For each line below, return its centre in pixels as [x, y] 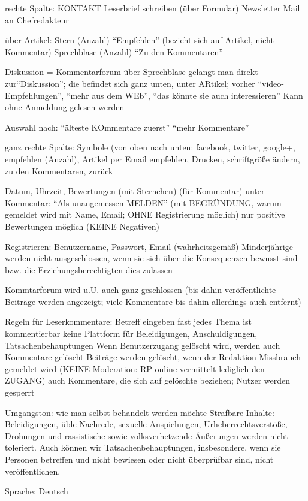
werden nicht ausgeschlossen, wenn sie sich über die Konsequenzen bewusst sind [151, 258]
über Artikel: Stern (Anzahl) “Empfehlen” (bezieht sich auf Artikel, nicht [139, 40]
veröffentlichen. [33, 471]
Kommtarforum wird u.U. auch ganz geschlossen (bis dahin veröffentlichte [141, 290]
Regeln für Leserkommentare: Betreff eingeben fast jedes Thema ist [129, 322]
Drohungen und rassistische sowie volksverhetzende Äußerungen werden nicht [147, 435]
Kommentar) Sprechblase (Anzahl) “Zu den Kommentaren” [114, 51]
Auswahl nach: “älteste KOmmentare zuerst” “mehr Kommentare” [127, 127]
